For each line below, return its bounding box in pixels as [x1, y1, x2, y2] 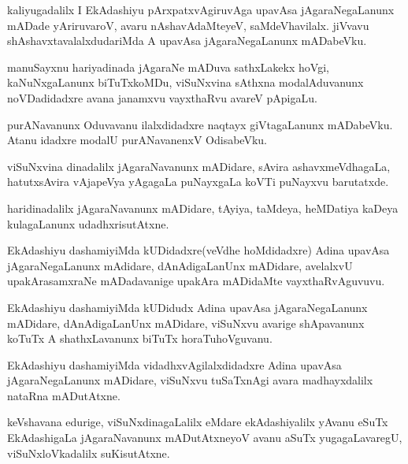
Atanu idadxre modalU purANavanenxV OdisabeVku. [7, 132, 267, 148]
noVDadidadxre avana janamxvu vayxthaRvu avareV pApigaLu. [7, 89, 317, 106]
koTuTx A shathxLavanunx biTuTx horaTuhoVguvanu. [7, 330, 273, 347]
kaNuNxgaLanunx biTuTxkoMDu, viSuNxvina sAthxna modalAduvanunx [7, 74, 364, 91]
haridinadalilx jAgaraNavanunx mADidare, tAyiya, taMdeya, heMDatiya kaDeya [7, 199, 399, 216]
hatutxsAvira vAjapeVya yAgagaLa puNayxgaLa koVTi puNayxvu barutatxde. [7, 173, 389, 190]
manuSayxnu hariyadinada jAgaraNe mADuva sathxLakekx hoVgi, [7, 58, 329, 75]
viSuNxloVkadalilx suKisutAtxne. [7, 444, 170, 461]
